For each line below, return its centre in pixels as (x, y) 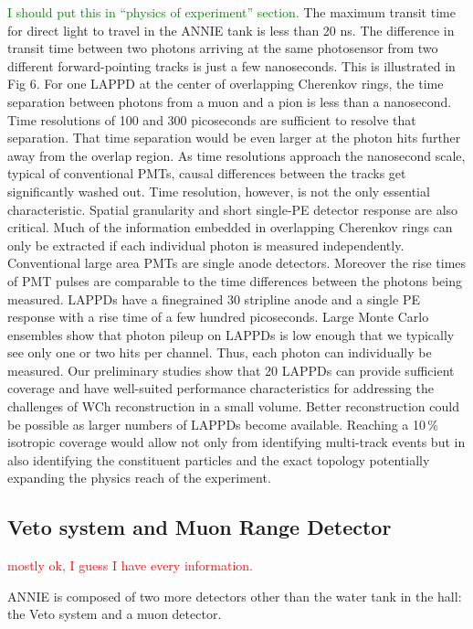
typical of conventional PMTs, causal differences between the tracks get (207, 173)
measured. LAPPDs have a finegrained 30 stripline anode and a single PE (214, 299)
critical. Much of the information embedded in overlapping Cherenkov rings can (230, 227)
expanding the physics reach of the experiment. (139, 478)
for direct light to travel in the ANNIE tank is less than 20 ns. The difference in (231, 30)
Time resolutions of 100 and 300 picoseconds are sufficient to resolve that (212, 119)
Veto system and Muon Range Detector (200, 527)
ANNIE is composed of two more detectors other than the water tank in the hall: (235, 596)
